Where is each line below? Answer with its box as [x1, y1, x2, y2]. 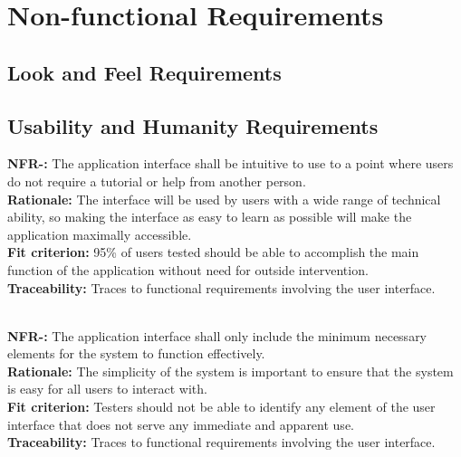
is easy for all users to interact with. [7, 379, 207, 398]
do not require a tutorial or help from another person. [7, 171, 306, 190]
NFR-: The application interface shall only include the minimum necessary [7, 326, 427, 345]
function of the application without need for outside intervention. [7, 260, 369, 279]
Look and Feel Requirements [7, 58, 282, 86]
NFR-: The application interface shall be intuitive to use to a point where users [7, 154, 454, 173]
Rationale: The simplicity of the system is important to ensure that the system [7, 361, 454, 380]
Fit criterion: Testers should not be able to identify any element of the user [7, 397, 436, 416]
